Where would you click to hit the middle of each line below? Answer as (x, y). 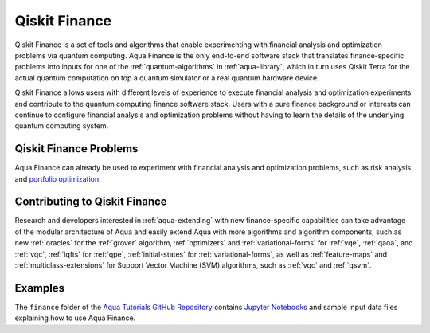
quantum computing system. (62, 126)
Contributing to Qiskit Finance (91, 202)
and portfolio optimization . (58, 178)
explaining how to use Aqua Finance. (75, 318)
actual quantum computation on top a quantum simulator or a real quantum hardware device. (167, 78)
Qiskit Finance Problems (76, 149)
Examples (40, 288)
